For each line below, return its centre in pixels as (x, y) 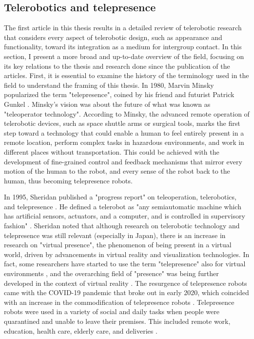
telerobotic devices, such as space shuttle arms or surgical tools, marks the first (122, 123)
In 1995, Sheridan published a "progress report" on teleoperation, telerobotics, (120, 197)
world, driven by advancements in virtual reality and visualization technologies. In (127, 254)
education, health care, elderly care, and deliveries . (81, 330)
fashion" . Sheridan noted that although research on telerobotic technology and (122, 226)
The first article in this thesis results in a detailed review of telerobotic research (123, 28)
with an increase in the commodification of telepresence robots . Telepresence (119, 302)
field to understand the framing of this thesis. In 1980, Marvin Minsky (109, 85)
